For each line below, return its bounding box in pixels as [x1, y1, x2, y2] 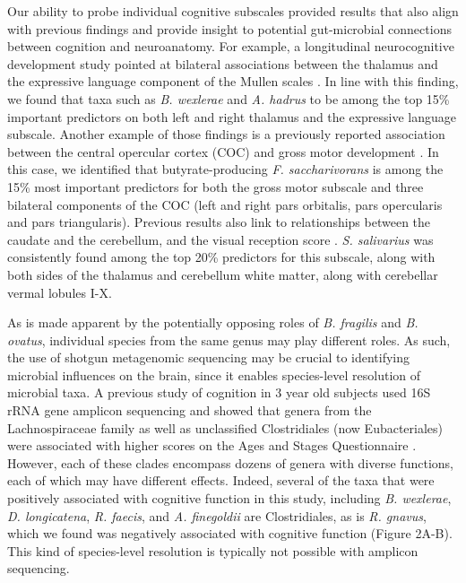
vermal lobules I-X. [7, 283, 112, 301]
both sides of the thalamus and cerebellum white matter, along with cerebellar [7, 265, 438, 283]
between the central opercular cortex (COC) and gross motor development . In [7, 142, 439, 161]
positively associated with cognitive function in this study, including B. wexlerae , [7, 489, 452, 508]
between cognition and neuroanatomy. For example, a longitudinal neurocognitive [7, 37, 454, 56]
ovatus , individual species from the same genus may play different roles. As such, [7, 330, 451, 349]
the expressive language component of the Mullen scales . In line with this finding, [7, 72, 459, 91]
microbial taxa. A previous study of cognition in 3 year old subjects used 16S [7, 383, 431, 402]
